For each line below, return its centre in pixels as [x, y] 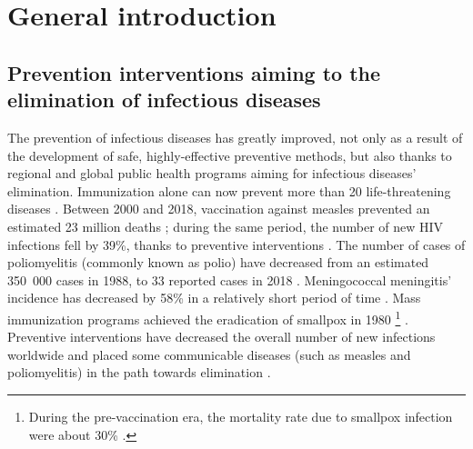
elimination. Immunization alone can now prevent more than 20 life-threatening [229, 190]
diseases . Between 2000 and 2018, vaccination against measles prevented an [219, 209]
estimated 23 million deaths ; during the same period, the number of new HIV [226, 226]
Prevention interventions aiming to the [194, 72]
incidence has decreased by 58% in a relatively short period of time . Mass [214, 298]
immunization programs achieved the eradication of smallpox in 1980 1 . [208, 317]
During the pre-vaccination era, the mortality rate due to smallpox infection [241, 416]
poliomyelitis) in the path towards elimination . [139, 372]
